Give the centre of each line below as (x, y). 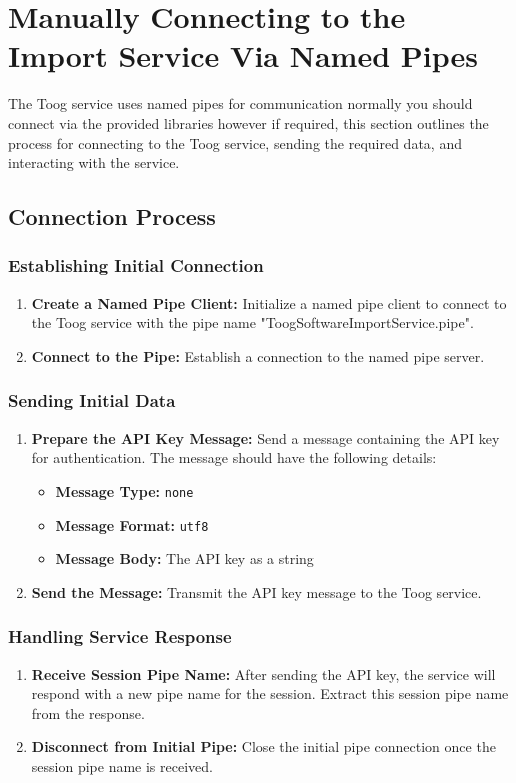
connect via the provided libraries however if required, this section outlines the (248, 122)
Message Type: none (124, 490)
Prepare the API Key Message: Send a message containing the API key (265, 437)
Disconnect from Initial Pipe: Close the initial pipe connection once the (263, 746)
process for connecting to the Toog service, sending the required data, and (235, 142)
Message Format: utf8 (132, 524)
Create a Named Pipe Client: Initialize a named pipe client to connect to (269, 302)
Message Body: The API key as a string (184, 558)
